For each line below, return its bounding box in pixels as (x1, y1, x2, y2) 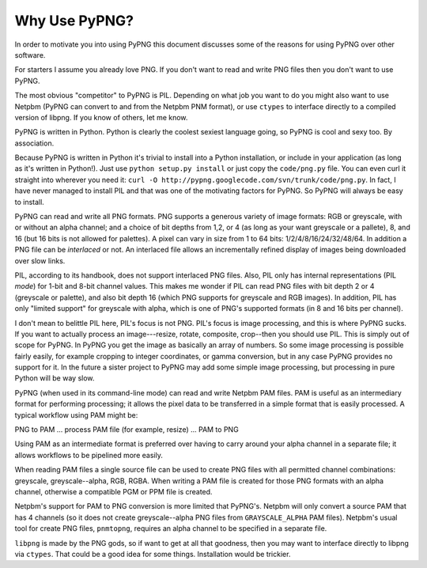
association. (14, 138, 55, 148)
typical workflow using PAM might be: (14, 410, 138, 419)
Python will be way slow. (14, 373, 95, 383)
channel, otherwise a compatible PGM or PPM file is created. (14, 487, 213, 496)
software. (14, 50, 46, 59)
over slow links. (14, 256, 66, 265)
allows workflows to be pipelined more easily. (14, 450, 164, 460)
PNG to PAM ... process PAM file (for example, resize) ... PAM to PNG (14, 425, 239, 434)
